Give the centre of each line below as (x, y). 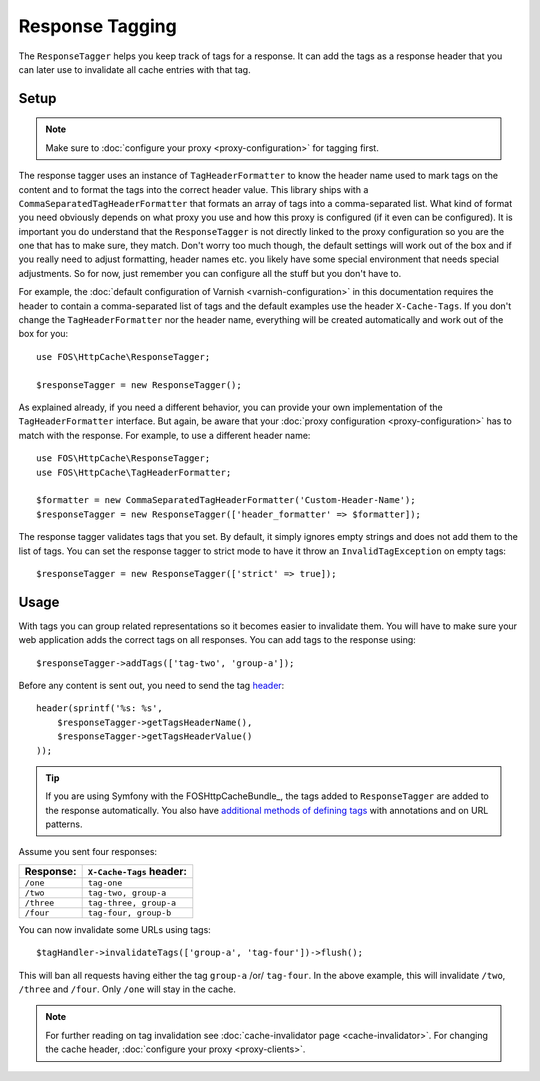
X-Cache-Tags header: (137, 871)
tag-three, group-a (132, 902)
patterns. (64, 824)
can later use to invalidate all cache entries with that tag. (134, 69)
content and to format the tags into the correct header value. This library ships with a (193, 189)
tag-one (105, 882)
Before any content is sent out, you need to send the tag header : (151, 685)
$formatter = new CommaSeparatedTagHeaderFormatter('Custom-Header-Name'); (226, 500)
